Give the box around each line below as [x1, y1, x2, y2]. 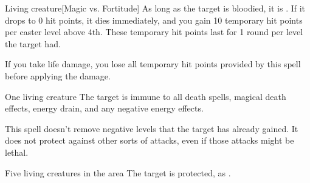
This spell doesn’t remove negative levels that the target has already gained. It [5, 122, 298, 135]
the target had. [5, 37, 61, 50]
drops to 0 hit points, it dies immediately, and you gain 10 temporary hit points [5, 13, 303, 26]
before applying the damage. [5, 69, 111, 82]
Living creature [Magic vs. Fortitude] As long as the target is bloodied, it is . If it [5, 2, 306, 14]
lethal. [5, 145, 29, 158]
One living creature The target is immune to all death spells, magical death [5, 90, 286, 102]
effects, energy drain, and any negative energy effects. [5, 102, 204, 115]
